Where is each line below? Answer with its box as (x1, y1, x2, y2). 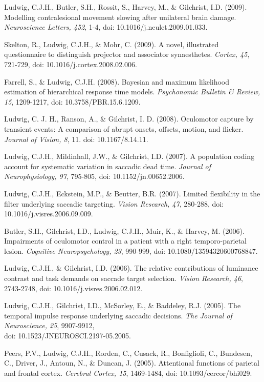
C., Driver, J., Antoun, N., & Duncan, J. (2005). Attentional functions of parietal (4, 357, 259, 368)
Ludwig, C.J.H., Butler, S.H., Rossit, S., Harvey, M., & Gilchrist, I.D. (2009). (4, 2, 247, 12)
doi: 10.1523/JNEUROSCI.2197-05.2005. (4, 330, 131, 341)
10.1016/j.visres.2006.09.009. (4, 208, 93, 219)
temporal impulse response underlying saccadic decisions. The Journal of (4, 310, 232, 320)
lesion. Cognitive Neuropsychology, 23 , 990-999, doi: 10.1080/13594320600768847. (4, 245, 258, 256)
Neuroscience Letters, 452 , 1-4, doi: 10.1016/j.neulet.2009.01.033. (4, 22, 208, 32)
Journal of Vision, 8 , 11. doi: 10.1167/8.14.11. (4, 133, 148, 144)
